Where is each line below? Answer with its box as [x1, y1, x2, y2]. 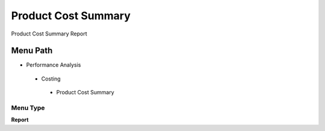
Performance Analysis [26, 61, 81, 69]
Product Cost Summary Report [11, 30, 87, 37]
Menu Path [11, 46, 53, 56]
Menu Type [11, 104, 45, 112]
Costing [41, 75, 61, 82]
